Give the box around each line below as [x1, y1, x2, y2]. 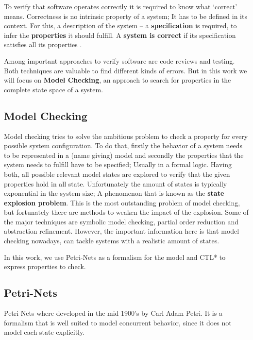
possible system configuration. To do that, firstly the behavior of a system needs [4, 140, 243, 151]
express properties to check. [4, 261, 86, 272]
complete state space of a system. [4, 84, 103, 94]
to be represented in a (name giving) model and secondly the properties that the [4, 150, 244, 160]
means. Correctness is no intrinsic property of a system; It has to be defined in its [4, 11, 247, 21]
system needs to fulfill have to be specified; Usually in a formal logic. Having [4, 159, 232, 170]
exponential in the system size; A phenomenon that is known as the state [4, 188, 224, 198]
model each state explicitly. [4, 327, 85, 337]
